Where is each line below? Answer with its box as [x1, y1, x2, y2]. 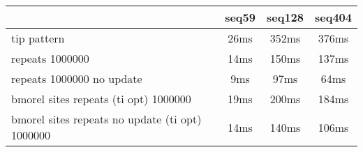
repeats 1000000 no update [11, 70, 142, 86]
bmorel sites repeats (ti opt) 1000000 [11, 91, 191, 107]
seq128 [266, 9, 304, 25]
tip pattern [11, 30, 65, 46]
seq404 [314, 9, 352, 25]
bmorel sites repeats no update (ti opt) [11, 111, 202, 127]
